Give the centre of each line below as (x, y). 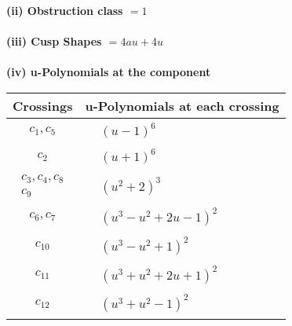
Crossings (43, 105)
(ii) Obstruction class (65, 10)
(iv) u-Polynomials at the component (109, 72)
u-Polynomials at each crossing (182, 105)
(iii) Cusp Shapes (54, 41)
